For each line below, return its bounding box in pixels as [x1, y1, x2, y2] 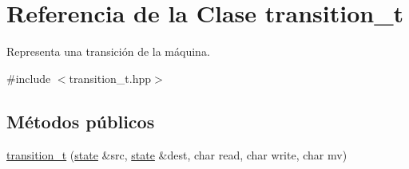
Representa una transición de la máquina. [6, 43, 210, 60]
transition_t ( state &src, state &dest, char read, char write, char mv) [6, 146, 347, 163]
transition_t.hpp [69, 69, 152, 86]
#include [6, 69, 51, 86]
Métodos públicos [6, 108, 155, 133]
